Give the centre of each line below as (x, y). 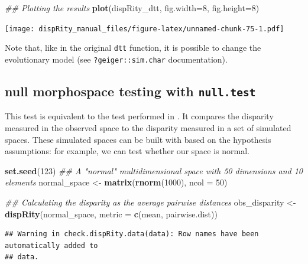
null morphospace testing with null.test (130, 91)
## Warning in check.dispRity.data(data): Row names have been (132, 234)
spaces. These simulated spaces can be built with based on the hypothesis (138, 139)
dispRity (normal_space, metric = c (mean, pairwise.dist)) (111, 214)
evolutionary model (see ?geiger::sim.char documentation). (116, 59)
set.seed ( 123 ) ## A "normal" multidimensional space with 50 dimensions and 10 (154, 170)
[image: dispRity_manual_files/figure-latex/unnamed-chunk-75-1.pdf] (145, 29)
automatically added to (51, 245)
